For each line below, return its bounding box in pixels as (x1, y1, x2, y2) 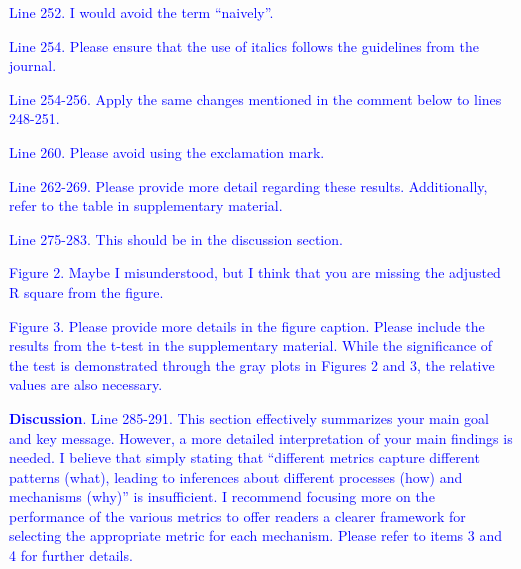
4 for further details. (9, 545, 133, 566)
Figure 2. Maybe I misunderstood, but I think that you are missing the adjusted (9, 262, 501, 283)
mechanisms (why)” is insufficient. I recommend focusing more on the (9, 486, 435, 507)
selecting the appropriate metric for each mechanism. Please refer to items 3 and (9, 525, 503, 546)
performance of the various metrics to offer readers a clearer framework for (9, 505, 466, 526)
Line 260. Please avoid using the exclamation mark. (9, 141, 325, 162)
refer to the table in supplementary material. (9, 195, 283, 216)
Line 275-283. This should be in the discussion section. (9, 228, 343, 249)
